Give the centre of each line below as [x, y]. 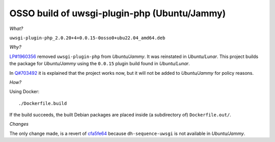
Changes [19, 124]
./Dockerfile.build [43, 103]
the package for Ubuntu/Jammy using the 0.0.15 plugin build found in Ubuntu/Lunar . [100, 64]
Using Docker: [24, 92]
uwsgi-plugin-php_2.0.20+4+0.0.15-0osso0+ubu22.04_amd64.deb [87, 38]
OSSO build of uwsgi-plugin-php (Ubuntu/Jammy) [118, 13]
